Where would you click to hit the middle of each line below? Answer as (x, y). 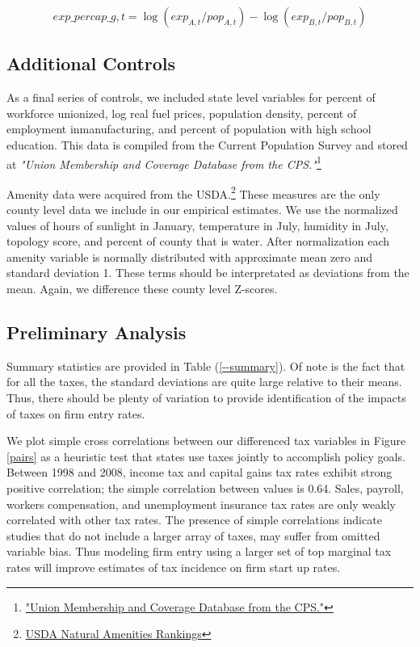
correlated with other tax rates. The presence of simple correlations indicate (194, 520)
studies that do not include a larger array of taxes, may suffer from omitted (193, 535)
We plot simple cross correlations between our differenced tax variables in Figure (206, 441)
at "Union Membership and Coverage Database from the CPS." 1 (164, 162)
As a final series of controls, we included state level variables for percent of (191, 97)
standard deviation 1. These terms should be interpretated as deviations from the (208, 273)
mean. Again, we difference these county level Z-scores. (142, 289)
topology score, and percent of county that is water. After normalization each (198, 241)
